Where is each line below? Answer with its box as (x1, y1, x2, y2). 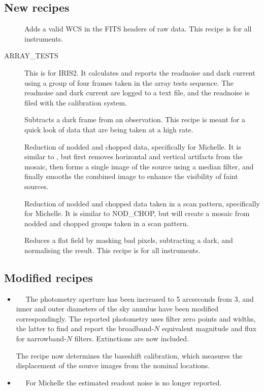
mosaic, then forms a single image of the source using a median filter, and (24, 161, 254, 171)
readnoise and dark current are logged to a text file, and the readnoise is (24, 87, 250, 98)
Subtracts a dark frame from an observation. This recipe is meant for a (24, 114, 245, 125)
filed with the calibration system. (24, 97, 127, 108)
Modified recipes (4, 269, 93, 285)
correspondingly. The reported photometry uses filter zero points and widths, (16, 313, 256, 324)
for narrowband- (16, 333, 67, 344)
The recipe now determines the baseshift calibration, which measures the (16, 350, 243, 361)
